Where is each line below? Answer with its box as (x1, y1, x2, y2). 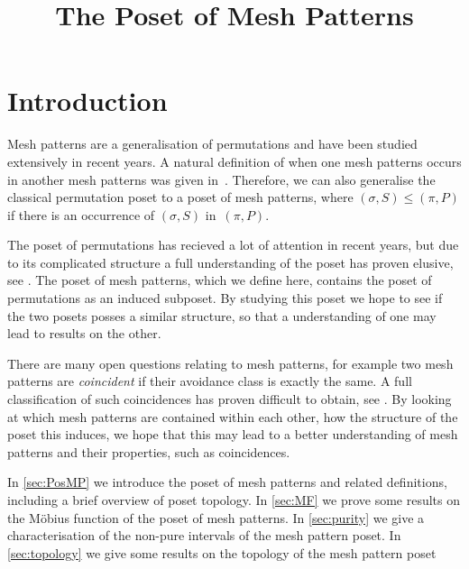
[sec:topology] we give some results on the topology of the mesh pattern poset (7, 543, 437, 562)
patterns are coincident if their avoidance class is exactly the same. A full (7, 372, 412, 390)
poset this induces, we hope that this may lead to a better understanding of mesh (7, 425, 458, 444)
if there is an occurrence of (7, 205, 155, 224)
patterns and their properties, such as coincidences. (7, 442, 290, 461)
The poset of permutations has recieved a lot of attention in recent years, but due (7, 235, 459, 254)
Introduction (7, 82, 168, 119)
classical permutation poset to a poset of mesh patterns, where (7, 188, 354, 206)
